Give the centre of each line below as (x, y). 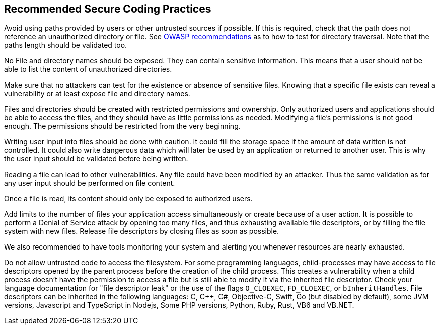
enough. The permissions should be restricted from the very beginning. (122, 126)
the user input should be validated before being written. (96, 159)
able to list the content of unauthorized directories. (88, 69)
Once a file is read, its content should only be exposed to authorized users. (128, 199)
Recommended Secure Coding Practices (108, 9)
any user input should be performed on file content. (90, 183)
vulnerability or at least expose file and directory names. (97, 94)
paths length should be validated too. (66, 45)
